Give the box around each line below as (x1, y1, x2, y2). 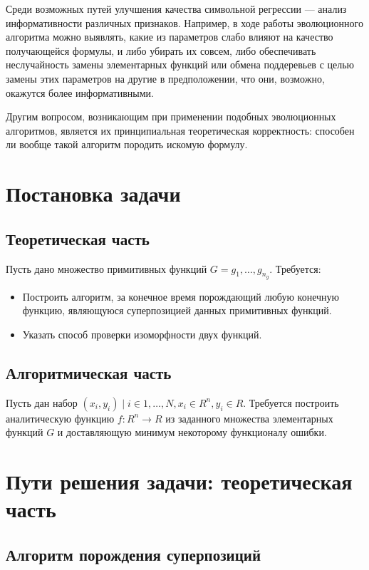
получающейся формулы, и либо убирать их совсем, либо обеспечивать (6, 43, 316, 58)
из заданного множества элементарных (165, 410, 333, 425)
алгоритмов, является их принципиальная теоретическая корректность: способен (6, 123, 355, 138)
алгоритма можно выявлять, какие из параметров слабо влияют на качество (6, 29, 333, 44)
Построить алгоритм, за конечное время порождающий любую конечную (22, 289, 340, 304)
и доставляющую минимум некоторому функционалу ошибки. (57, 425, 327, 440)
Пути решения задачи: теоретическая (6, 467, 353, 496)
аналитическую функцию (6, 410, 115, 425)
